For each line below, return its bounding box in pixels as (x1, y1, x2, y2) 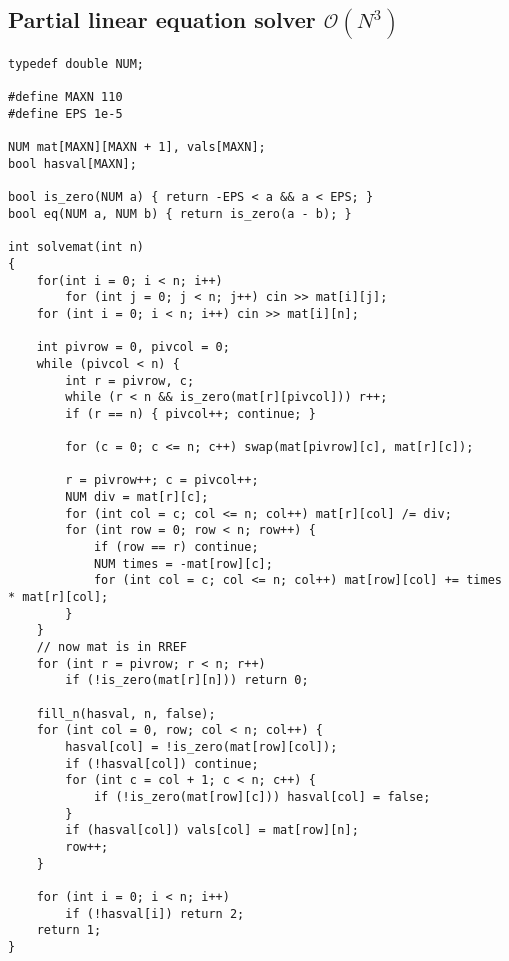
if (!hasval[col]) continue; (65, 756, 259, 771)
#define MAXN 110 (8, 90, 123, 105)
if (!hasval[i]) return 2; (65, 906, 245, 921)
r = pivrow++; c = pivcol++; (65, 473, 259, 488)
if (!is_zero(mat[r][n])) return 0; (65, 673, 309, 688)
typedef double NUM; (8, 57, 145, 72)
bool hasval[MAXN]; (8, 157, 137, 171)
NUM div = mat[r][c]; (65, 490, 209, 505)
